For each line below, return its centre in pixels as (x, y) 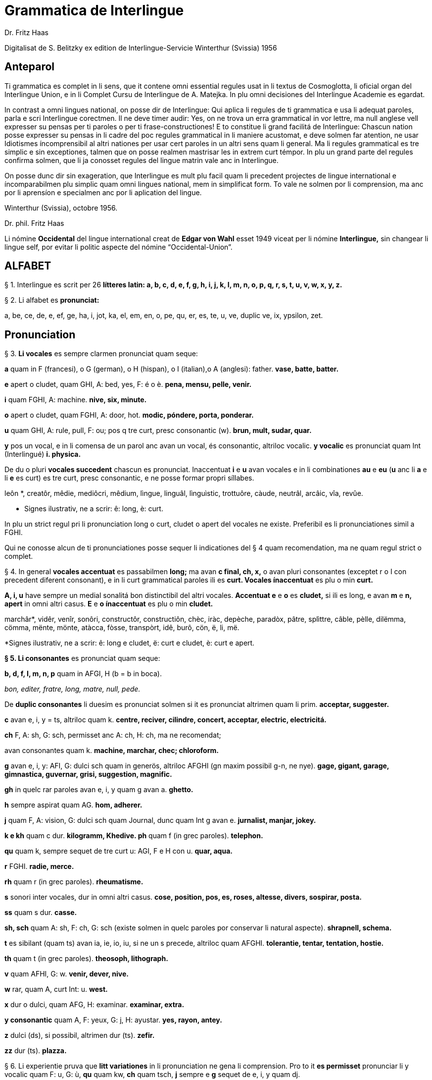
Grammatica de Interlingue (94, 10)
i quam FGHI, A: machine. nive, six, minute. (76, 400)
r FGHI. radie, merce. (39, 866)
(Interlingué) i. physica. (43, 454)
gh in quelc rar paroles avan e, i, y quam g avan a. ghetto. (99, 790)
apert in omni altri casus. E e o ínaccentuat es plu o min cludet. (109, 604)
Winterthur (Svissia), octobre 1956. (61, 208)
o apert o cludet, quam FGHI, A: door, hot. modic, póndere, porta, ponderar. (129, 415)
